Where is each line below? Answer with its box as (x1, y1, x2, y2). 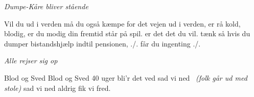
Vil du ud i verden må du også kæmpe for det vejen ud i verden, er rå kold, (4, 18, 241, 29)
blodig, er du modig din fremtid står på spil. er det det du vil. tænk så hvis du (4, 28, 250, 39)
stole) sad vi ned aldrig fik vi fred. (4, 82, 111, 93)
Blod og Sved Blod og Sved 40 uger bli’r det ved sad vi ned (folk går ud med (4, 72, 247, 83)
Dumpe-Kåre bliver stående (4, 1, 88, 11)
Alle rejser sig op (4, 55, 58, 66)
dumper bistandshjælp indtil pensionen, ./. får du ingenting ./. (4, 38, 201, 48)
